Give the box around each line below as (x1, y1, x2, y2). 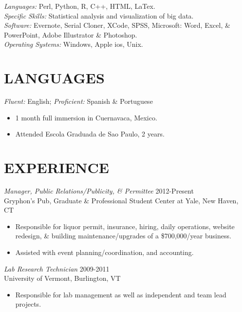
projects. (15, 299, 41, 309)
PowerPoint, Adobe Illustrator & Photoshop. (4, 29, 137, 39)
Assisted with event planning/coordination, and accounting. (15, 247, 194, 257)
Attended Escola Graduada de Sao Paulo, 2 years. (15, 129, 165, 139)
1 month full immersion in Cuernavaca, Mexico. (15, 112, 157, 122)
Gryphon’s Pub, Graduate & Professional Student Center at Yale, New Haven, (4, 195, 239, 205)
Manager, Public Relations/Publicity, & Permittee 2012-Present (4, 186, 194, 195)
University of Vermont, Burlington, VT (4, 273, 121, 283)
